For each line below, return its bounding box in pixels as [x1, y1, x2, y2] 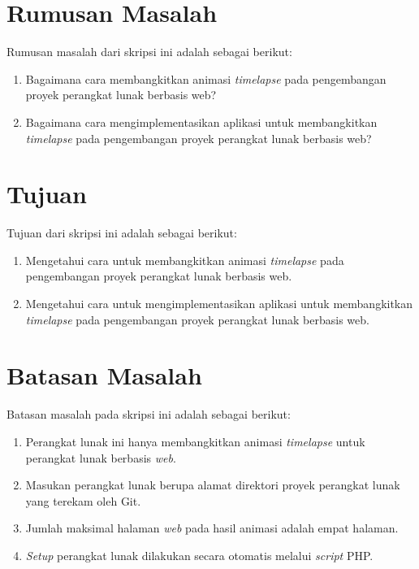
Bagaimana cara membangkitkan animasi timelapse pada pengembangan [25, 70, 387, 87]
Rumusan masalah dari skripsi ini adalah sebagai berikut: [6, 43, 292, 60]
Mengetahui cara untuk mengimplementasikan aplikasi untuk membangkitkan [25, 295, 413, 311]
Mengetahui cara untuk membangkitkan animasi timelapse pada [25, 251, 344, 268]
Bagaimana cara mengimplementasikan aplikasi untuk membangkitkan [25, 113, 378, 130]
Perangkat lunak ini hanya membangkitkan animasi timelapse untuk [25, 432, 365, 450]
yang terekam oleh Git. [25, 492, 141, 509]
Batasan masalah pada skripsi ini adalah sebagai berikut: [6, 406, 291, 423]
